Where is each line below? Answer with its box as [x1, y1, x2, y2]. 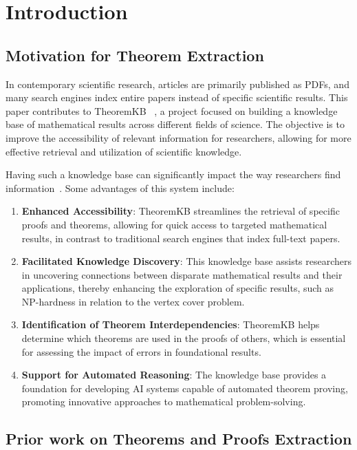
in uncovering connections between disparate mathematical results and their [21, 267, 343, 281]
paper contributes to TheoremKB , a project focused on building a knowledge [6, 103, 338, 118]
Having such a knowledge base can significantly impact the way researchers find [6, 167, 341, 182]
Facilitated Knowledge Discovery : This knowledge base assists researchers [21, 254, 352, 268]
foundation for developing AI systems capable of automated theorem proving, [21, 381, 348, 395]
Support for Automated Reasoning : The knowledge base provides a [21, 367, 327, 382]
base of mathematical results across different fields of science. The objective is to [6, 117, 345, 131]
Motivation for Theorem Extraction [6, 44, 264, 65]
